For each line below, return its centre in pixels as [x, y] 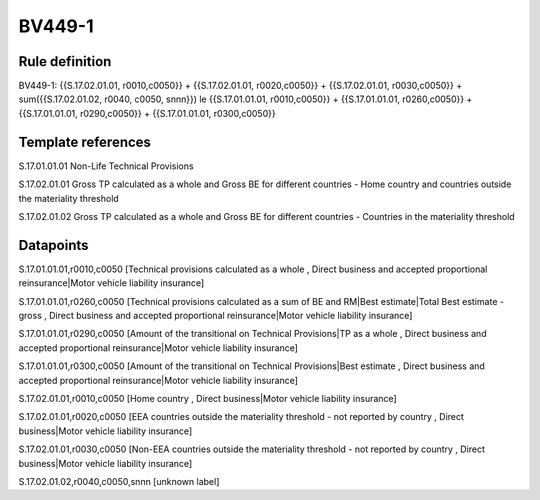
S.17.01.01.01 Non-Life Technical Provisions [106, 166]
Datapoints [53, 245]
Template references [85, 141]
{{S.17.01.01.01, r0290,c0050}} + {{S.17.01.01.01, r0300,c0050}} [147, 113]
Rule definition [65, 61]
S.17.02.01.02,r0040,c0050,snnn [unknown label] [119, 481]
